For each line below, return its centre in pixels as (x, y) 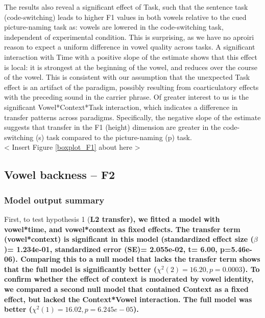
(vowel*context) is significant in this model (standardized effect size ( (129, 239)
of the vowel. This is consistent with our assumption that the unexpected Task (127, 77)
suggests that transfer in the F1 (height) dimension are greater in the (113, 127)
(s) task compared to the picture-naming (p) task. (114, 137)
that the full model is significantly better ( (81, 269)
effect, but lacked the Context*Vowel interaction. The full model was (128, 299)
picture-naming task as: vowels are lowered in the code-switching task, (114, 27)
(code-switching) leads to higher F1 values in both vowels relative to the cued (125, 17)
